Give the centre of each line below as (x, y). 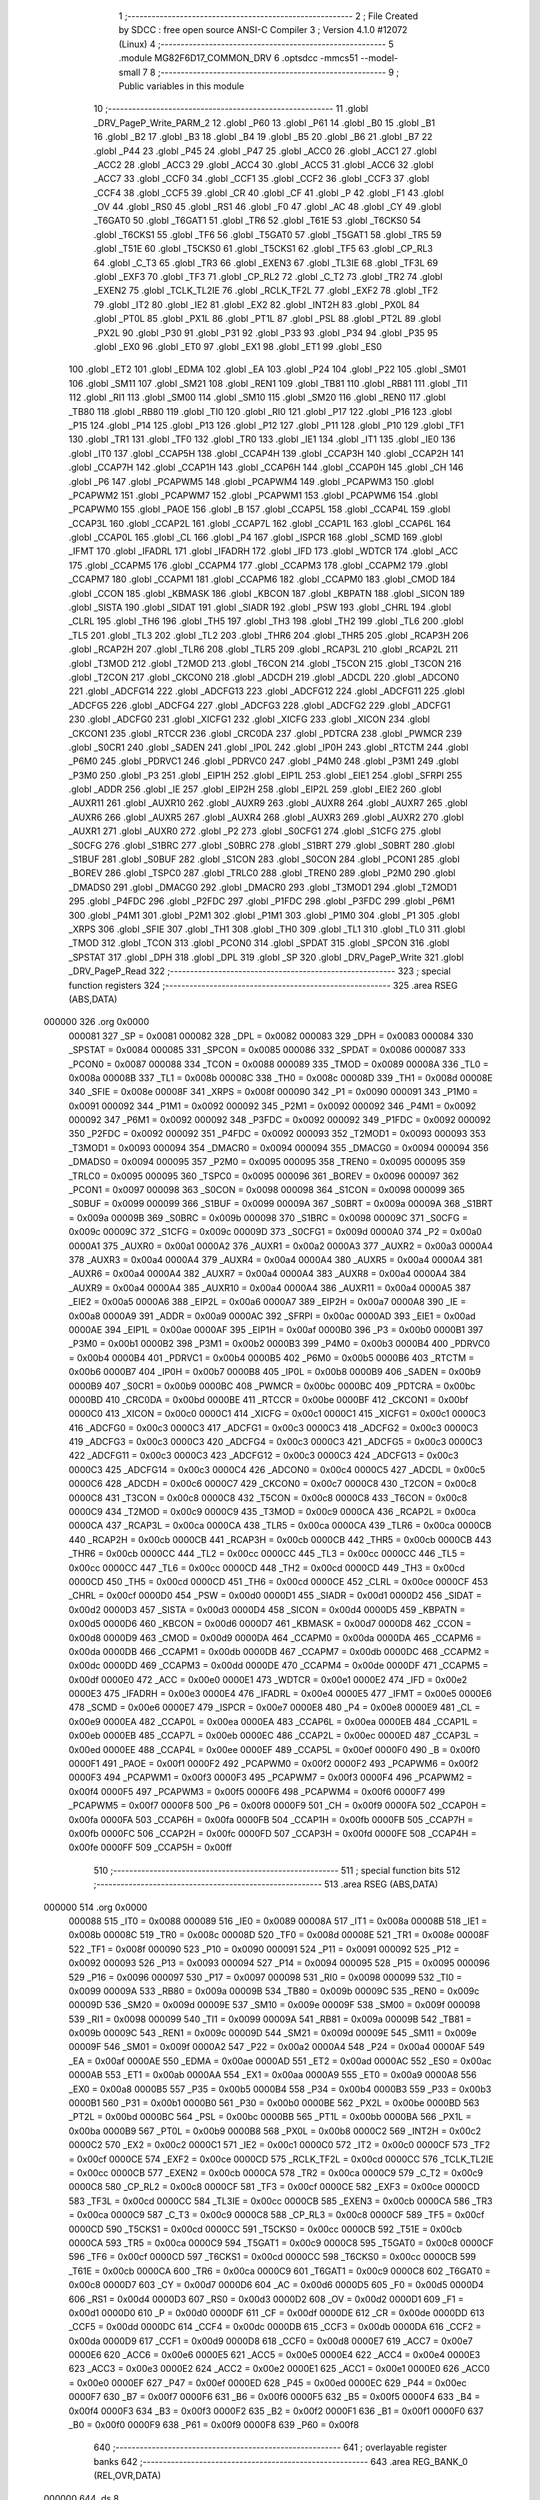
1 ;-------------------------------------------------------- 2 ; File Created (268, 16)
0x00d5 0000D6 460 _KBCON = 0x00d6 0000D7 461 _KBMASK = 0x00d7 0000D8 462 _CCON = (270, 1624)
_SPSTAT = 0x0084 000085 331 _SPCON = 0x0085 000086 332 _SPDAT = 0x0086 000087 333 (267, 1050)
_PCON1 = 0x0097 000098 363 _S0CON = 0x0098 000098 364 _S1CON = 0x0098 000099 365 (266, 1190)
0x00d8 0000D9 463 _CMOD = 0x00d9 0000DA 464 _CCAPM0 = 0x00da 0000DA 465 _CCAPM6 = (275, 1637)
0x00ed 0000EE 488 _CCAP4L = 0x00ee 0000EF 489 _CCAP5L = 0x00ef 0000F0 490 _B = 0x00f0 (274, 1749)
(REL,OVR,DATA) (127, 2476)
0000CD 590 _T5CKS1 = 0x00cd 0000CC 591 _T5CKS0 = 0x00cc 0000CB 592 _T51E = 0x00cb (265, 2229)
